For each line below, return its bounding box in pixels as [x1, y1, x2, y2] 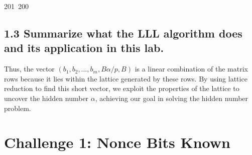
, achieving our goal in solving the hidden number [95, 92, 248, 103]
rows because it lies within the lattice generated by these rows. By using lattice [4, 73, 247, 83]
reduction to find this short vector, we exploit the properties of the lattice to [4, 83, 239, 93]
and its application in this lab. [4, 40, 164, 55]
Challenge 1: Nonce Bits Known [4, 132, 230, 152]
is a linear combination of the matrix [135, 63, 248, 74]
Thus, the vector [4, 63, 55, 74]
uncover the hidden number [4, 92, 89, 103]
